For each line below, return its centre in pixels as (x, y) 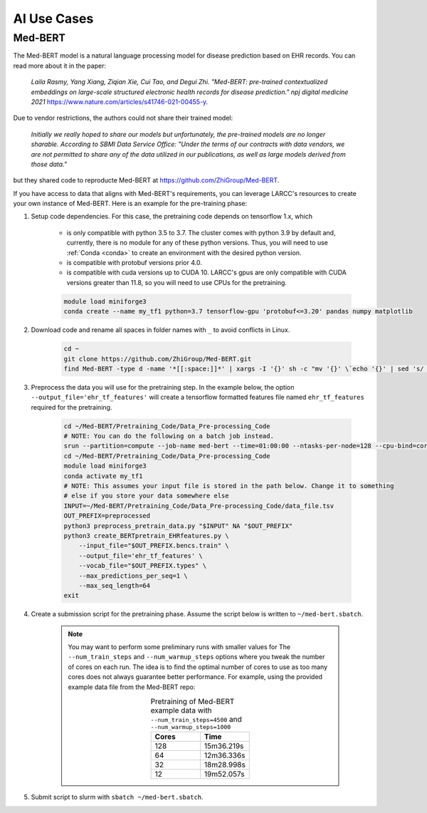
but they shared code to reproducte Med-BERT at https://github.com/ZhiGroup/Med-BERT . (146, 180)
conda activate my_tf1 (103, 476)
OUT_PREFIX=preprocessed (107, 516)
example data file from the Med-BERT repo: (132, 687)
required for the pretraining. (72, 407)
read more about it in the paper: (60, 66)
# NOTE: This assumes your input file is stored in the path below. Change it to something (229, 486)
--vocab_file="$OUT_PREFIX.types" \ (142, 566)
